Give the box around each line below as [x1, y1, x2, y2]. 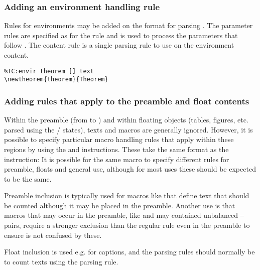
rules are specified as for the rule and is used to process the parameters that [4, 30, 238, 40]
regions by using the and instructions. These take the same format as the [4, 144, 229, 154]
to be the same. [4, 173, 52, 184]
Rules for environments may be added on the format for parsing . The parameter [4, 20, 253, 31]
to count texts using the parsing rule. [4, 256, 118, 266]
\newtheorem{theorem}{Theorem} [4, 76, 108, 83]
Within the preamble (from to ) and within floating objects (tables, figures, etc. [4, 114, 248, 125]
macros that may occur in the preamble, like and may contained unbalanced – [4, 210, 244, 220]
